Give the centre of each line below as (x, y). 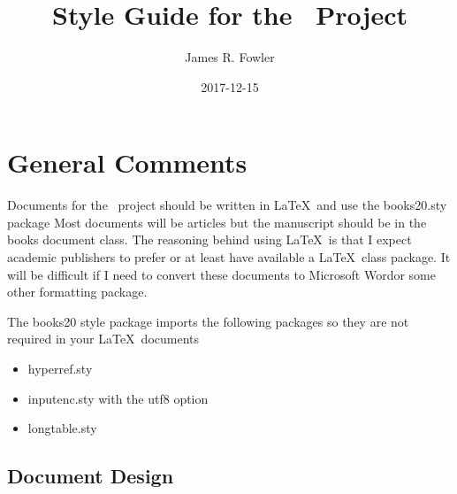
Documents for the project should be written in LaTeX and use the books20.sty (227, 205)
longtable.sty (62, 428)
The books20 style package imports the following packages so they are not (208, 321)
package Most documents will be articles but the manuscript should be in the (217, 222)
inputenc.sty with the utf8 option (118, 398)
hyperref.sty (60, 368)
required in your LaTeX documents (103, 339)
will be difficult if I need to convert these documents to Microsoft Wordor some (221, 274)
